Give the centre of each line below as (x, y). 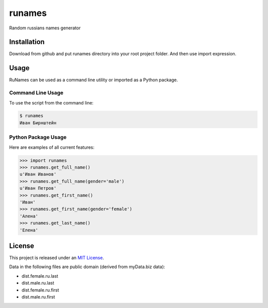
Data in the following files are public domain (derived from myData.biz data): (87, 267)
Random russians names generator (45, 28)
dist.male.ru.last (38, 283)
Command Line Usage (36, 93)
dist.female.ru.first (40, 290)
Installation (27, 42)
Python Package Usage (38, 137)
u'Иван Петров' (38, 188)
